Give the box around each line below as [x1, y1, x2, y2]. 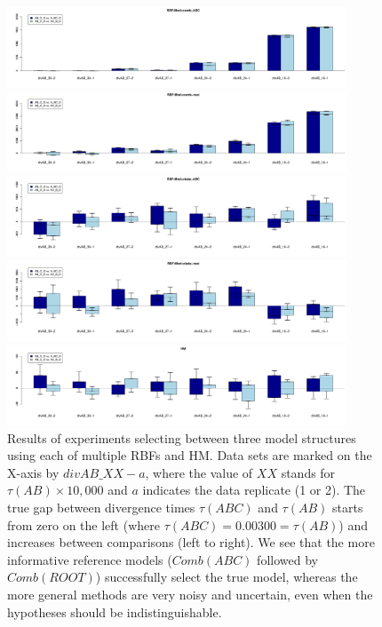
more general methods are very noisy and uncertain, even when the [7, 585, 373, 604]
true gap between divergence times [7, 498, 195, 517]
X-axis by [7, 463, 60, 481]
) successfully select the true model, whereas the [95, 567, 358, 586]
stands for [281, 463, 336, 481]
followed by [257, 550, 318, 568]
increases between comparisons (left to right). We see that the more [7, 533, 375, 552]
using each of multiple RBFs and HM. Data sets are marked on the [7, 446, 372, 464]
